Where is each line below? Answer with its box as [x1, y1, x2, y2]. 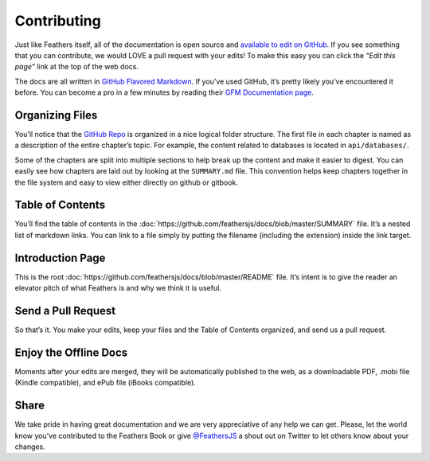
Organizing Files [14, 108, 98, 122]
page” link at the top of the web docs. [14, 62, 139, 72]
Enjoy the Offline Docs [14, 346, 128, 359]
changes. [14, 442, 45, 451]
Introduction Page [14, 251, 106, 264]
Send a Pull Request [14, 303, 116, 318]
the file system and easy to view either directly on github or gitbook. [14, 178, 239, 187]
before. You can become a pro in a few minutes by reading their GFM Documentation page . [14, 88, 315, 97]
